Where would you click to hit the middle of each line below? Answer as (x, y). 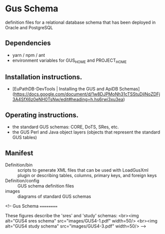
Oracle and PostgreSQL (29, 27)
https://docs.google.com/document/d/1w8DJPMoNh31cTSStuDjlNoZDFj (87, 94)
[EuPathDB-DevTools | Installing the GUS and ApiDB (65, 89)
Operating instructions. (42, 115)
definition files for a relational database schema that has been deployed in (80, 22)
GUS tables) (24, 138)
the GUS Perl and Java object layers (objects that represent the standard (86, 132)
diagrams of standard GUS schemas (54, 196)
